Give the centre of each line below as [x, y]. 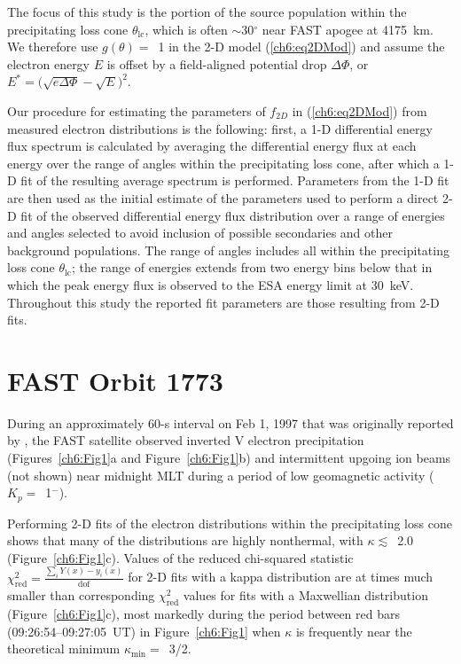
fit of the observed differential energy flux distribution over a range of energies [233, 215]
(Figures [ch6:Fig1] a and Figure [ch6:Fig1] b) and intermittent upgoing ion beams [229, 457]
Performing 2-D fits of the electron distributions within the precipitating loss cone [230, 523]
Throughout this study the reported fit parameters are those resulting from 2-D [223, 302]
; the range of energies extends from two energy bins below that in [252, 267]
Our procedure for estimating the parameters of [137, 110]
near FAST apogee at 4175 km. [348, 29]
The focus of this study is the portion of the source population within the [207, 12]
